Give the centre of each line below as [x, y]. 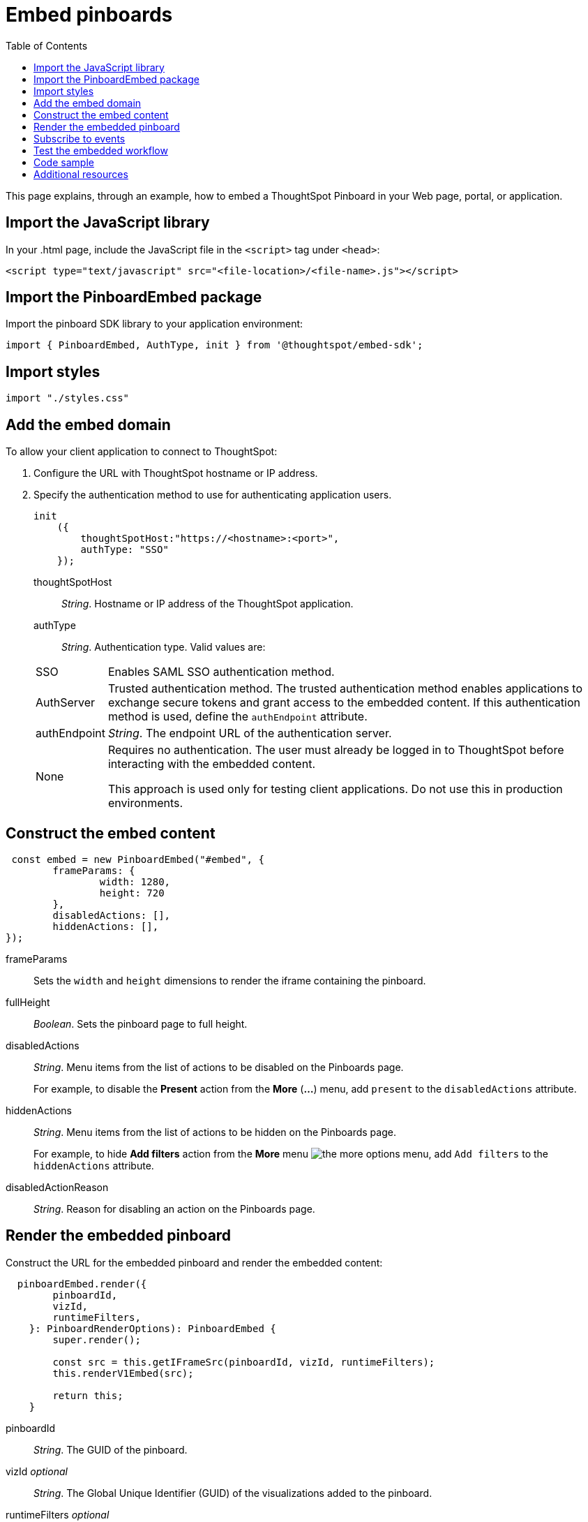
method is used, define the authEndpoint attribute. [238, 717]
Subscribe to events [80, 138]
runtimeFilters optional [58, 1514]
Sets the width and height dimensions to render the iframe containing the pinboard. [230, 980]
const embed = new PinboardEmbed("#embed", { [138, 859]
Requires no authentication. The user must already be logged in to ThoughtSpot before [336, 750]
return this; [88, 1395]
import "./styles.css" [68, 398]
